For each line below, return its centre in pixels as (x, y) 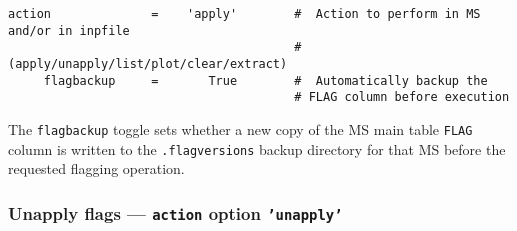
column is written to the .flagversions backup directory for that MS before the (257, 148)
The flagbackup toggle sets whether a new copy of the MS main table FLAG (240, 128)
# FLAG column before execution (402, 97)
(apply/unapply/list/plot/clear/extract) (148, 63)
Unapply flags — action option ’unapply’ (175, 212)
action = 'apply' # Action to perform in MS (244, 14)
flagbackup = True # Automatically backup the (265, 80)
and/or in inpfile (69, 30)
